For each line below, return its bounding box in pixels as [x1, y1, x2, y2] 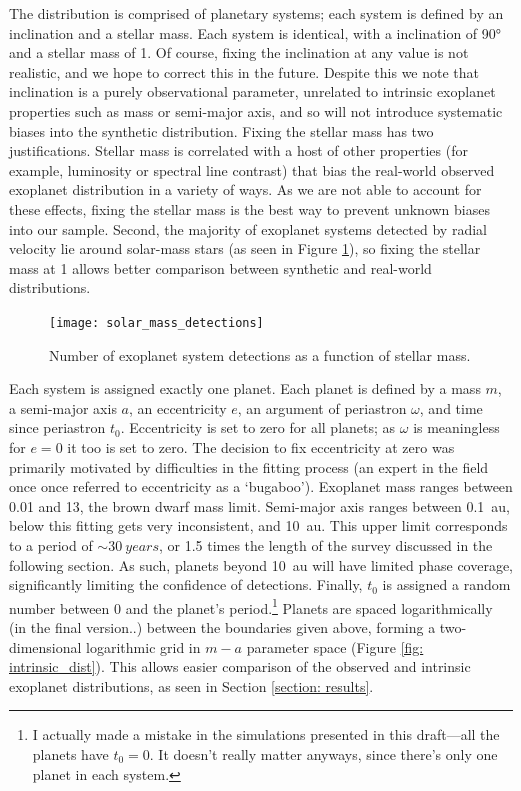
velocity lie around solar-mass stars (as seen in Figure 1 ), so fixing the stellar [9, 238, 481, 259]
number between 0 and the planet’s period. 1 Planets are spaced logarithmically [9, 594, 493, 618]
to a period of [9, 534, 93, 555]
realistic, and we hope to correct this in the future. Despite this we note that [9, 61, 480, 82]
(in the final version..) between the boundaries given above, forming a [9, 616, 436, 637]
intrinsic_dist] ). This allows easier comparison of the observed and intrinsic [9, 656, 471, 677]
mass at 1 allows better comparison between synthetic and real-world [9, 257, 432, 278]
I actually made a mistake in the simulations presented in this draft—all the [32, 724, 500, 745]
